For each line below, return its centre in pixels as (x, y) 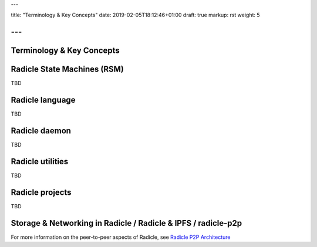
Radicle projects (41, 192)
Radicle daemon (41, 131)
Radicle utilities (40, 161)
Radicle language (43, 100)
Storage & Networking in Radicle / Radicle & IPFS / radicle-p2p (127, 223)
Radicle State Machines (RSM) (68, 70)
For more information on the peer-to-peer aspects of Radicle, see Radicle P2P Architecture (121, 237)
